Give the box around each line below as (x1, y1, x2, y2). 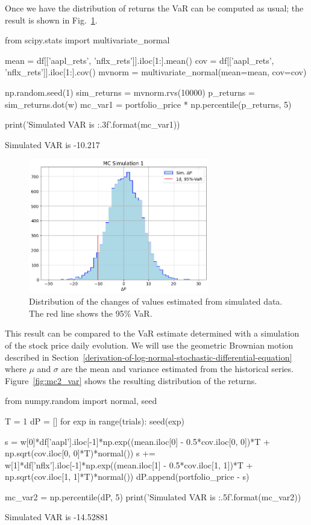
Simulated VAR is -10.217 (5, 138, 100, 151)
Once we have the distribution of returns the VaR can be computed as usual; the (5, 2, 304, 14)
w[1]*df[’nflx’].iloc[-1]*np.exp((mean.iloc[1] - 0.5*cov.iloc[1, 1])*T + (5, 458, 253, 471)
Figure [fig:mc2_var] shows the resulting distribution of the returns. (5, 374, 257, 387)
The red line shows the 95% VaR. (29, 306, 152, 319)
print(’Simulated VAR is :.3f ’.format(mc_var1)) (5, 118, 180, 131)
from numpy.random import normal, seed (5, 394, 157, 407)
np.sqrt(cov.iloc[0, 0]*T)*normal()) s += (5, 447, 155, 459)
